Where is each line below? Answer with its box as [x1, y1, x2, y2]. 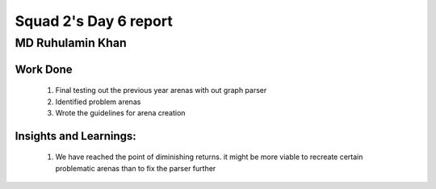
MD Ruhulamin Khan [15, 36, 127, 50]
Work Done [15, 62, 73, 76]
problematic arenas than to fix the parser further [55, 163, 216, 173]
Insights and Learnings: [15, 129, 136, 143]
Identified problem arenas [55, 97, 141, 107]
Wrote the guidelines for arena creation [55, 108, 186, 117]
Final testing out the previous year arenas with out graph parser [55, 86, 267, 95]
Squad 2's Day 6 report [15, 12, 173, 30]
